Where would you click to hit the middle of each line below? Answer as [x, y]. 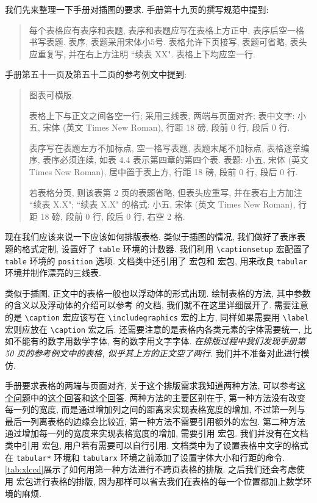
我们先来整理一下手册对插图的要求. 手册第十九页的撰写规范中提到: [137, 9]
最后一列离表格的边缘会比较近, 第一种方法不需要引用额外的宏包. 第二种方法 [155, 421]
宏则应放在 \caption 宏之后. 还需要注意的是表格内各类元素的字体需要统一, [153, 329]
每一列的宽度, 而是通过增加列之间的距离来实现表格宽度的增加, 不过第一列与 [155, 409]
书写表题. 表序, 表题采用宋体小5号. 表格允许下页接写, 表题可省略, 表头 [168, 42]
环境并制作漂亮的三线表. [53, 273]
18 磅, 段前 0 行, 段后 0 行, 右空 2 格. [113, 216]
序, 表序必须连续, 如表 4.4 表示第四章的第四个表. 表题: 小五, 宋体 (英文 [169, 160]
